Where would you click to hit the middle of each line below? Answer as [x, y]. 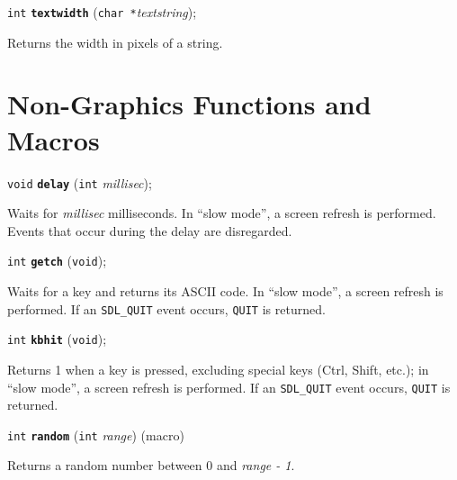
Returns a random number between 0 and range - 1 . [151, 465]
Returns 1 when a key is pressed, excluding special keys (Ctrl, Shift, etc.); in [218, 369]
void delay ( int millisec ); [80, 182]
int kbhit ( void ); [57, 339]
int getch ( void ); [57, 261]
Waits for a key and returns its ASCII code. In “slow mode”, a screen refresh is [225, 291]
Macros [54, 139]
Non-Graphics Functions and [189, 104]
